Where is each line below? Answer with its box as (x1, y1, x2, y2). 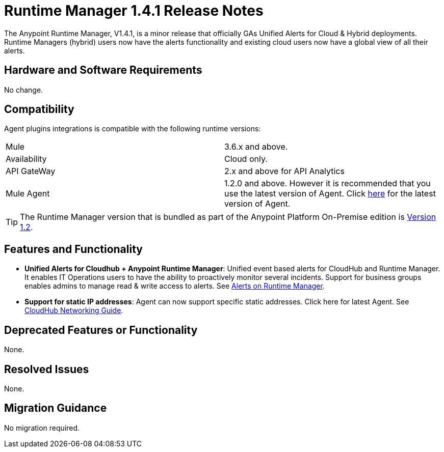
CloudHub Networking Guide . (24, 306, 123, 315)
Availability (6, 154, 47, 164)
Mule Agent (6, 188, 50, 199)
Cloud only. (224, 154, 268, 164)
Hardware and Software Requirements (4, 64, 202, 77)
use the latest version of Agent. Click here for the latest (224, 188, 436, 199)
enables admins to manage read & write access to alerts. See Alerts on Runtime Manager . (24, 281, 325, 291)
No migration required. (4, 423, 80, 432)
